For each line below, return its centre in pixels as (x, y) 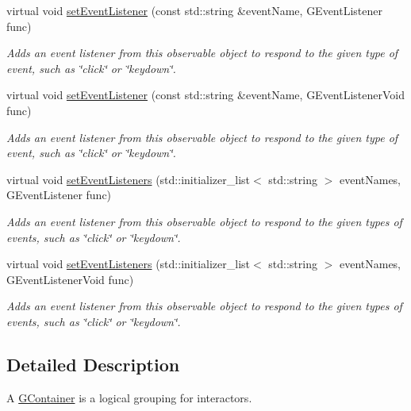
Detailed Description (93, 364)
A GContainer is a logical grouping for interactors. (129, 397)
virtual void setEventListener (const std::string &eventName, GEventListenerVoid (206, 95)
